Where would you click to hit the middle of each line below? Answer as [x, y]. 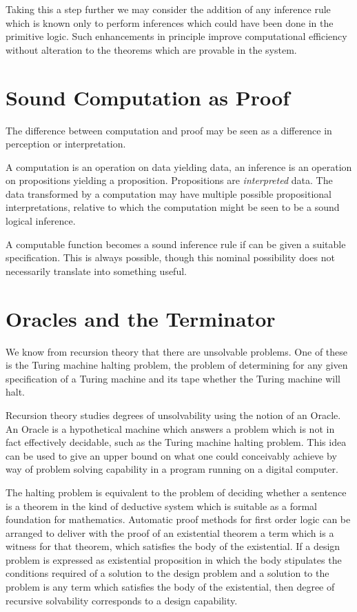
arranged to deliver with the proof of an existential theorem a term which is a [170, 532]
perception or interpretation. [66, 144]
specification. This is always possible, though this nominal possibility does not [170, 257]
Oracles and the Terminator [141, 318]
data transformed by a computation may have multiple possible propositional [169, 193]
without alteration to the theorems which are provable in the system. [151, 49]
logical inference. [41, 221]
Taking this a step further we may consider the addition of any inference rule [168, 9]
